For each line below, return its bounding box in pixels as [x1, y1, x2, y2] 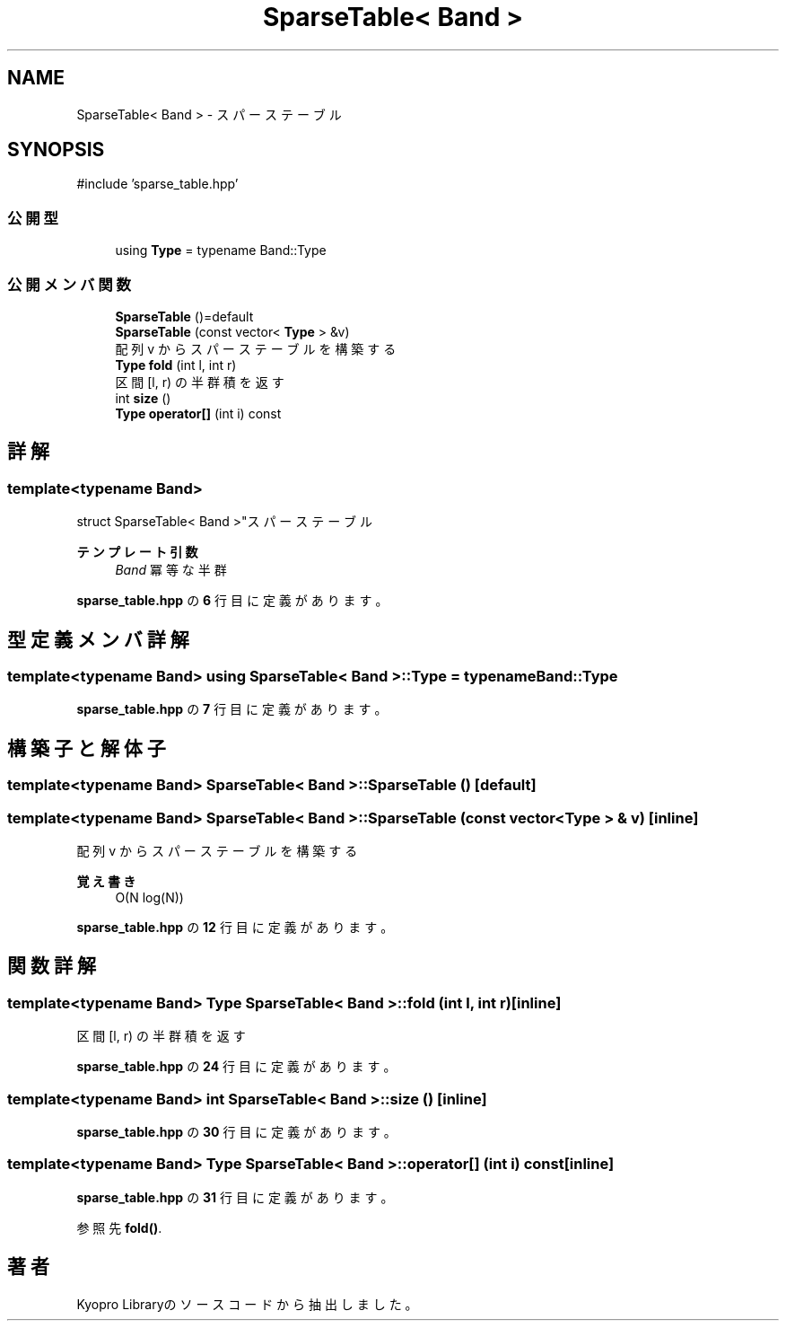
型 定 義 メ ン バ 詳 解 [7, 628, 189, 651]
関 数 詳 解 [7, 954, 96, 978]
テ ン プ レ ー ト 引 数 [76, 544, 198, 560]
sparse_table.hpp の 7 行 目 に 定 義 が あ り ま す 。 [76, 701, 388, 717]
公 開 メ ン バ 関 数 [7, 275, 131, 294]
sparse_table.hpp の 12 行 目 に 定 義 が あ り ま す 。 [76, 919, 394, 935]
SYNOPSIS [7, 138, 105, 162]
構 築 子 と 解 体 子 [7, 736, 166, 760]
